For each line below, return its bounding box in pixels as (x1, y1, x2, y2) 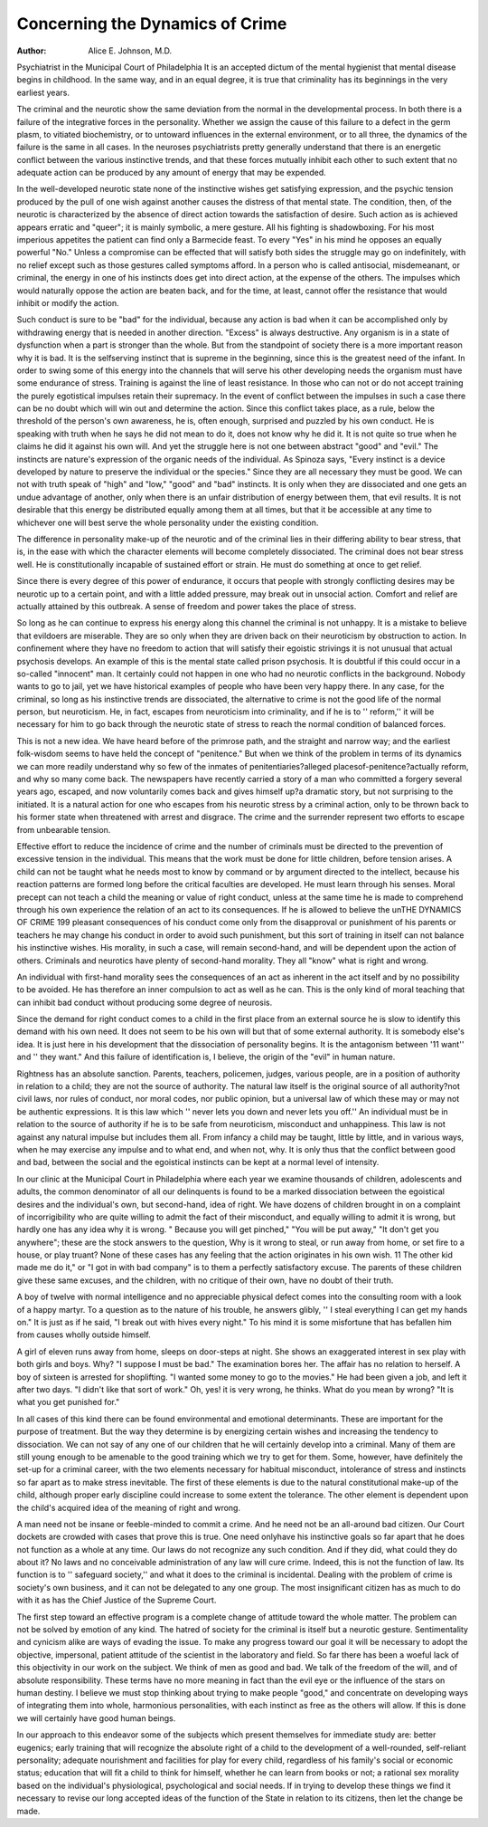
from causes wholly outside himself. (16, 1329, 151, 1340)
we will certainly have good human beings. (16, 1712, 176, 1724)
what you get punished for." (16, 1397, 120, 1408)
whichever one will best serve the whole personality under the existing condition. (16, 517, 319, 528)
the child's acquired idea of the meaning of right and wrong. (16, 1502, 241, 1513)
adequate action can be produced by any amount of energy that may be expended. (16, 167, 327, 178)
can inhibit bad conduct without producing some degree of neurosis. (16, 997, 273, 1008)
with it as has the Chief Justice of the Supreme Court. (16, 1594, 217, 1606)
